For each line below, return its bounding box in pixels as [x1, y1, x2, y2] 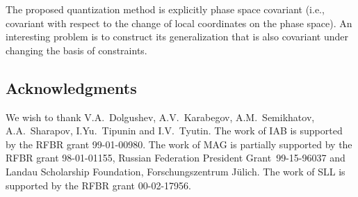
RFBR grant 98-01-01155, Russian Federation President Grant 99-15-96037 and [6, 150, 345, 165]
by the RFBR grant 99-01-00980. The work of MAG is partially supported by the [6, 136, 352, 151]
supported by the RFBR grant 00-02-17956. [6, 178, 191, 192]
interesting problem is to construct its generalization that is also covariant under [6, 29, 349, 44]
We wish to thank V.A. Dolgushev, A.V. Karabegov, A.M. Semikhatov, [6, 109, 315, 124]
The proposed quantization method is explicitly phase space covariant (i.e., [6, 2, 325, 16]
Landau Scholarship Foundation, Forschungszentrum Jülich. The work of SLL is [6, 164, 345, 178]
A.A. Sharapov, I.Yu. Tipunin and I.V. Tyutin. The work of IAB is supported [6, 123, 343, 138]
